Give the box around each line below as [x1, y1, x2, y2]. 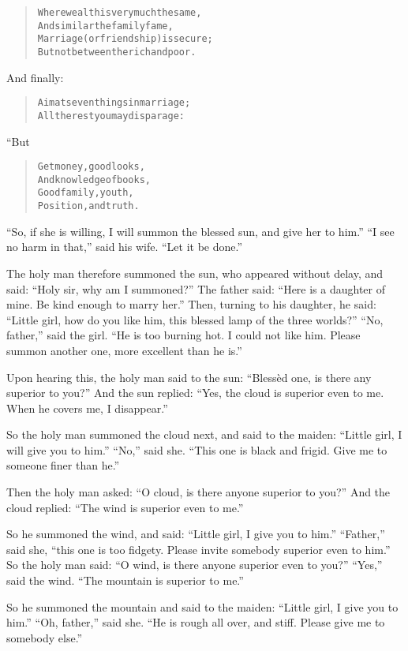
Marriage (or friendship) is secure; [37, 33, 213, 45]
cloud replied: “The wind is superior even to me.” [6, 499, 244, 515]
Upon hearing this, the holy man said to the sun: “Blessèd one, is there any [6, 369, 372, 385]
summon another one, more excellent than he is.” [6, 342, 242, 358]
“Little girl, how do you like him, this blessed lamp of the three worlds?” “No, [6, 311, 384, 327]
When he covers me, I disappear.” [6, 399, 168, 416]
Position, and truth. [37, 200, 140, 212]
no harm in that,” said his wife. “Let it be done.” [6, 238, 243, 255]
